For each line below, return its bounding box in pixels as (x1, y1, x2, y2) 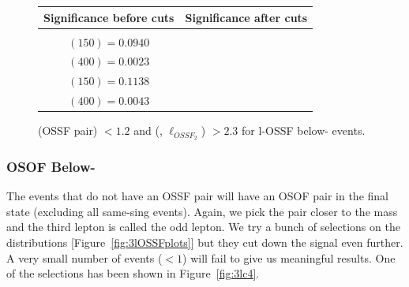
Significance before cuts (43, 9, 174, 25)
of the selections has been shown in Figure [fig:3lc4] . (6, 265, 260, 281)
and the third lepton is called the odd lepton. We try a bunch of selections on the (6, 218, 400, 235)
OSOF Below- (6, 157, 96, 176)
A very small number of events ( (6, 249, 163, 266)
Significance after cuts (185, 9, 308, 25)
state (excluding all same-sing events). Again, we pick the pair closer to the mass (6, 203, 398, 219)
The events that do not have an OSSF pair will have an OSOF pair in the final (6, 188, 388, 204)
